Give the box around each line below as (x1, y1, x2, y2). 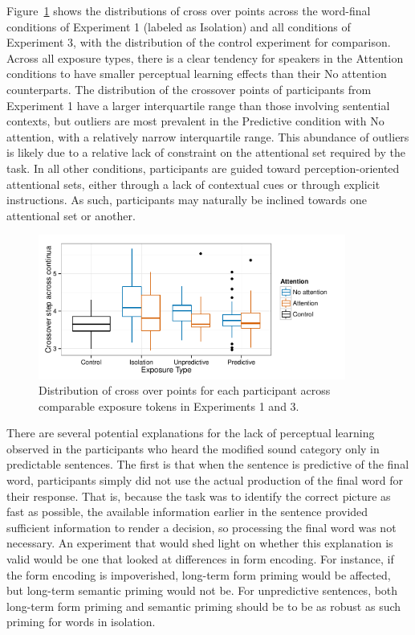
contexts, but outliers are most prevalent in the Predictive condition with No (6, 113, 384, 129)
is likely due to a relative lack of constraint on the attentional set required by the (6, 144, 405, 161)
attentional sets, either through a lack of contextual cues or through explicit (6, 175, 380, 192)
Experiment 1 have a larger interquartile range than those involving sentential (6, 96, 390, 113)
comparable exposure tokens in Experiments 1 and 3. (39, 397, 299, 414)
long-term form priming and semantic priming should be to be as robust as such (6, 597, 401, 614)
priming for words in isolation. (6, 613, 156, 630)
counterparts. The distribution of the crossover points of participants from (6, 80, 372, 97)
